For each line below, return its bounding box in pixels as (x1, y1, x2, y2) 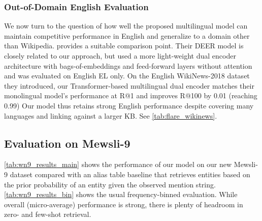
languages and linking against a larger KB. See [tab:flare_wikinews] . (4, 110, 217, 121)
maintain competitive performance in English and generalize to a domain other (4, 30, 250, 41)
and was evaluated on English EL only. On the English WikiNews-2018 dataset (4, 70, 250, 81)
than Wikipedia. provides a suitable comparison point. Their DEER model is (4, 40, 244, 51)
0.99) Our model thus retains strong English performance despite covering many (4, 100, 254, 110)
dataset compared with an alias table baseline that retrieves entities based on (10, 169, 250, 179)
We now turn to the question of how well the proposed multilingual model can (4, 20, 248, 31)
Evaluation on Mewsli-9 (4, 135, 130, 151)
